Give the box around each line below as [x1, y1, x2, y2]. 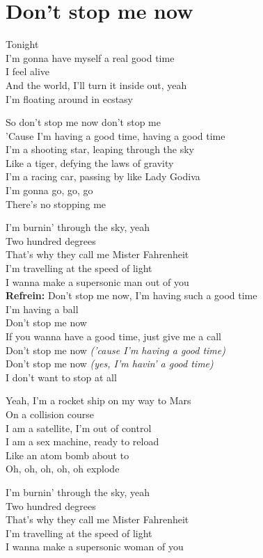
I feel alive [6, 64, 49, 79]
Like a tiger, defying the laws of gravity [6, 155, 174, 170]
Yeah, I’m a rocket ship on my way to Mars [6, 393, 191, 408]
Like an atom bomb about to [6, 447, 129, 462]
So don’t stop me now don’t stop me [6, 115, 161, 129]
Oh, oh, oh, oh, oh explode [6, 461, 120, 476]
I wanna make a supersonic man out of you [6, 274, 189, 289]
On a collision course [6, 406, 94, 421]
